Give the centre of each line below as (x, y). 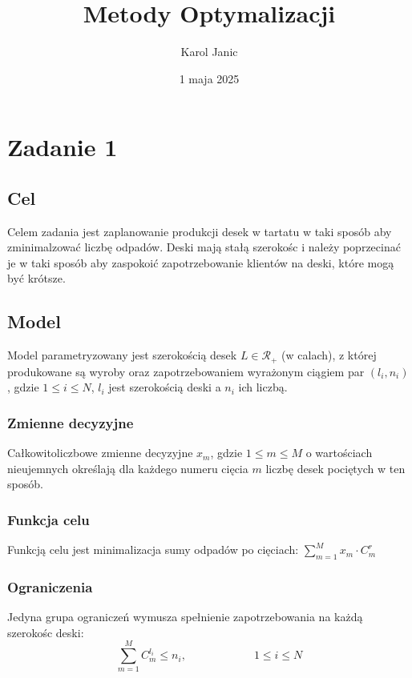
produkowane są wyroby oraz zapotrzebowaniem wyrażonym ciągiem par (186, 371)
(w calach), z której (329, 355)
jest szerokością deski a (165, 387)
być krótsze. (36, 278)
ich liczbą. (263, 387)
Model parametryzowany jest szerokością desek (122, 355)
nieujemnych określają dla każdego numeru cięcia (128, 468)
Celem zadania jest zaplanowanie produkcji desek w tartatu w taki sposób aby (200, 231)
